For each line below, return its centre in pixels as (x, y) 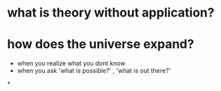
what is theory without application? (111, 13)
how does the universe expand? (101, 44)
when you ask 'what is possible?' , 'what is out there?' (94, 71)
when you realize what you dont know (71, 63)
